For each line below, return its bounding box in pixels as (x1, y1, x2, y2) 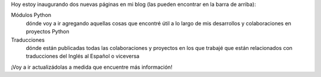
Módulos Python (11, 12, 52, 19)
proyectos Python (26, 28, 70, 35)
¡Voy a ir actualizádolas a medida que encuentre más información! (11, 63, 172, 71)
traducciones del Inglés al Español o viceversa (26, 53, 140, 60)
